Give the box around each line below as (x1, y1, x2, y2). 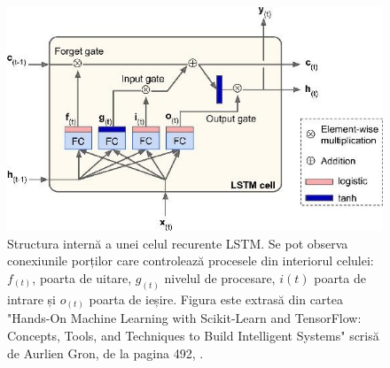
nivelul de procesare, (164, 268, 276, 287)
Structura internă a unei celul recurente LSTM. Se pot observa (7, 234, 348, 252)
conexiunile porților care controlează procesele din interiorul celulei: (7, 251, 374, 270)
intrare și (7, 289, 56, 308)
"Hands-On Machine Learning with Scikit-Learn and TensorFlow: (7, 309, 362, 327)
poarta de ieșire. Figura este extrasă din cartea (89, 289, 344, 308)
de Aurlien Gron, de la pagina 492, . (7, 343, 204, 362)
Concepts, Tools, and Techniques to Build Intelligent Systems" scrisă (7, 326, 379, 344)
